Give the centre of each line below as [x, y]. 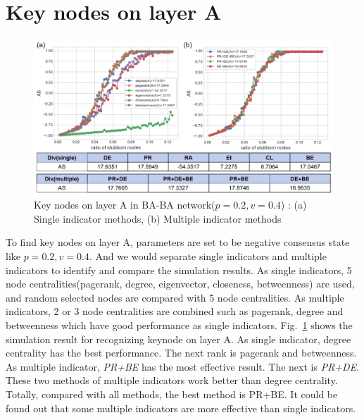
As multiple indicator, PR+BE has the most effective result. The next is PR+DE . [183, 366]
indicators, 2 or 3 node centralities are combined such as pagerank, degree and [175, 311]
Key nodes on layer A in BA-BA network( [125, 205]
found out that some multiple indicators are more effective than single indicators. [181, 408]
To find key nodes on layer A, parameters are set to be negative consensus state [178, 242]
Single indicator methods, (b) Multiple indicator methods [158, 218]
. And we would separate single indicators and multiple [208, 256]
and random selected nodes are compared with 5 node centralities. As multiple [175, 297]
